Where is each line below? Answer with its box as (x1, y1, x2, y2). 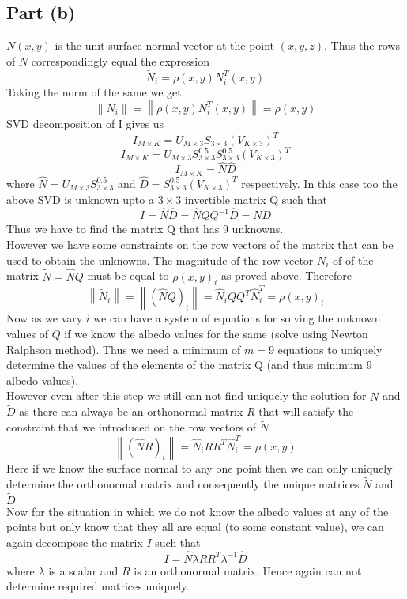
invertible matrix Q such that (184, 190, 328, 207)
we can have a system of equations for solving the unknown (93, 310, 381, 326)
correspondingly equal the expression (31, 53, 210, 70)
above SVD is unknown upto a (6, 190, 154, 207)
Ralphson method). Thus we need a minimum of (6, 341, 241, 357)
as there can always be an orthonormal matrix (19, 403, 243, 420)
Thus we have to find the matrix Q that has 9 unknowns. (6, 220, 284, 237)
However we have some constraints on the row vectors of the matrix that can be (6, 235, 394, 252)
